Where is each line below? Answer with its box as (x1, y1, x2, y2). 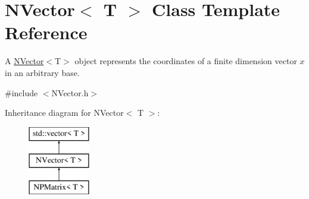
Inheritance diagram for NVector (5, 106, 124, 119)
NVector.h (51, 86, 89, 99)
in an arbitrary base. (5, 66, 80, 78)
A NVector (5, 55, 44, 67)
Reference (5, 20, 88, 45)
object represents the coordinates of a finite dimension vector (74, 55, 297, 67)
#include (5, 86, 38, 99)
